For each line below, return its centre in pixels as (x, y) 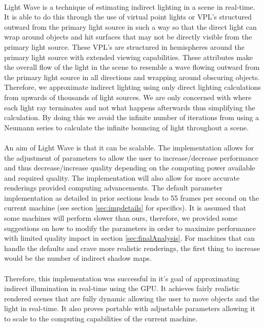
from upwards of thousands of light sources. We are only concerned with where (128, 97)
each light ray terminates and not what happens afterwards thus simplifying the (130, 107)
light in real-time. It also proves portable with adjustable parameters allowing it (130, 308)
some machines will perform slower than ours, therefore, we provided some (121, 218)
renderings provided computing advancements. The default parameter (114, 188)
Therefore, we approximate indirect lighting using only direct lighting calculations (132, 87)
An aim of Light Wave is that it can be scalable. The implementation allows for (129, 147)
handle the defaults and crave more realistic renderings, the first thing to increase (132, 248)
